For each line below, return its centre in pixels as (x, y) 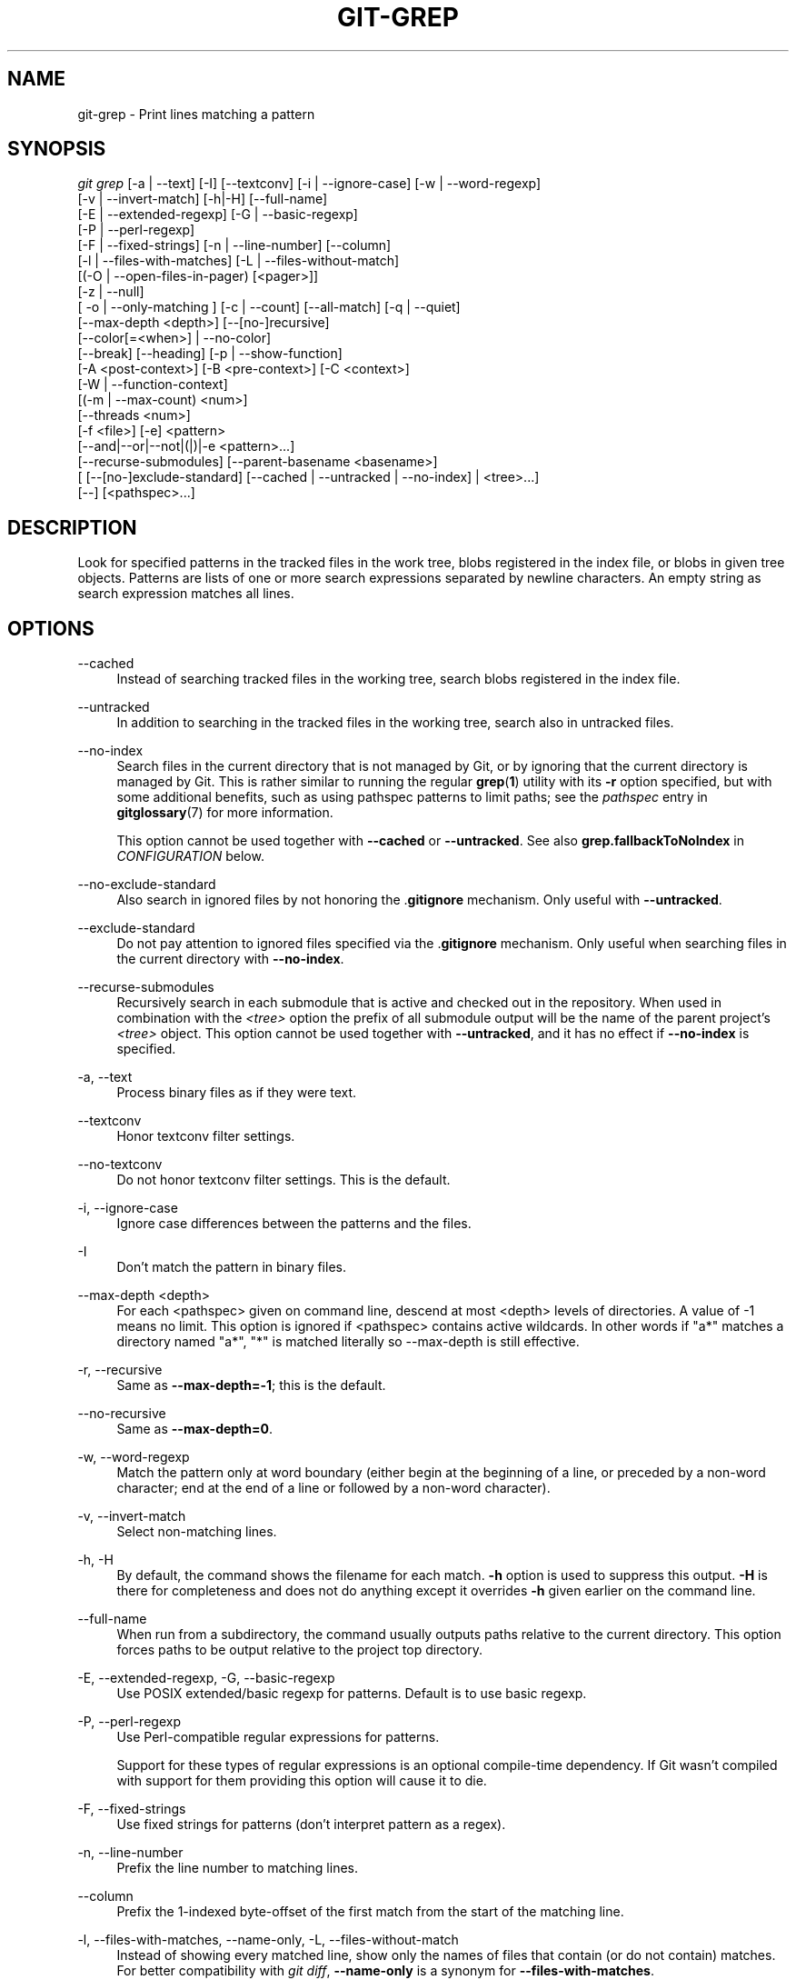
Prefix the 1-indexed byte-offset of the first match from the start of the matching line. (370, 1912)
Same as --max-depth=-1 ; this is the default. (251, 1385)
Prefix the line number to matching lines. (237, 1868)
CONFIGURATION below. (190, 856)
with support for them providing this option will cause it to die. (302, 1781)
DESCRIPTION (72, 527)
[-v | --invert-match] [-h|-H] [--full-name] (203, 199)
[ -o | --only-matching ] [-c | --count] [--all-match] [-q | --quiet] (269, 307)
